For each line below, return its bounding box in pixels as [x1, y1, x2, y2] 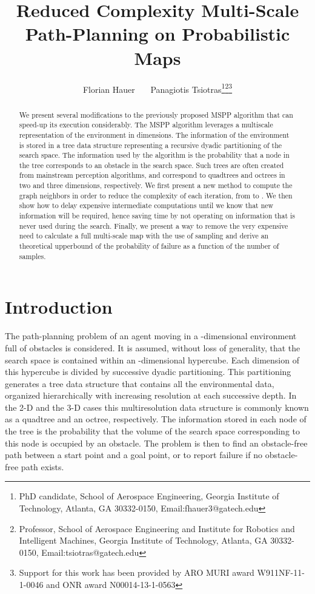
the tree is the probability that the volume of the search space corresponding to [5, 425, 300, 437]
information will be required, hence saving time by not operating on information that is [19, 211, 295, 221]
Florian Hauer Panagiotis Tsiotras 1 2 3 [82, 81, 233, 95]
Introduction [5, 294, 113, 319]
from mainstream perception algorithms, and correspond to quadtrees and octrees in [19, 170, 285, 180]
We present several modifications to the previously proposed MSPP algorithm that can [19, 109, 293, 120]
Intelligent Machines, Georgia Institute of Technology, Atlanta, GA [19, 534, 268, 547]
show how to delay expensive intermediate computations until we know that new [19, 200, 274, 211]
